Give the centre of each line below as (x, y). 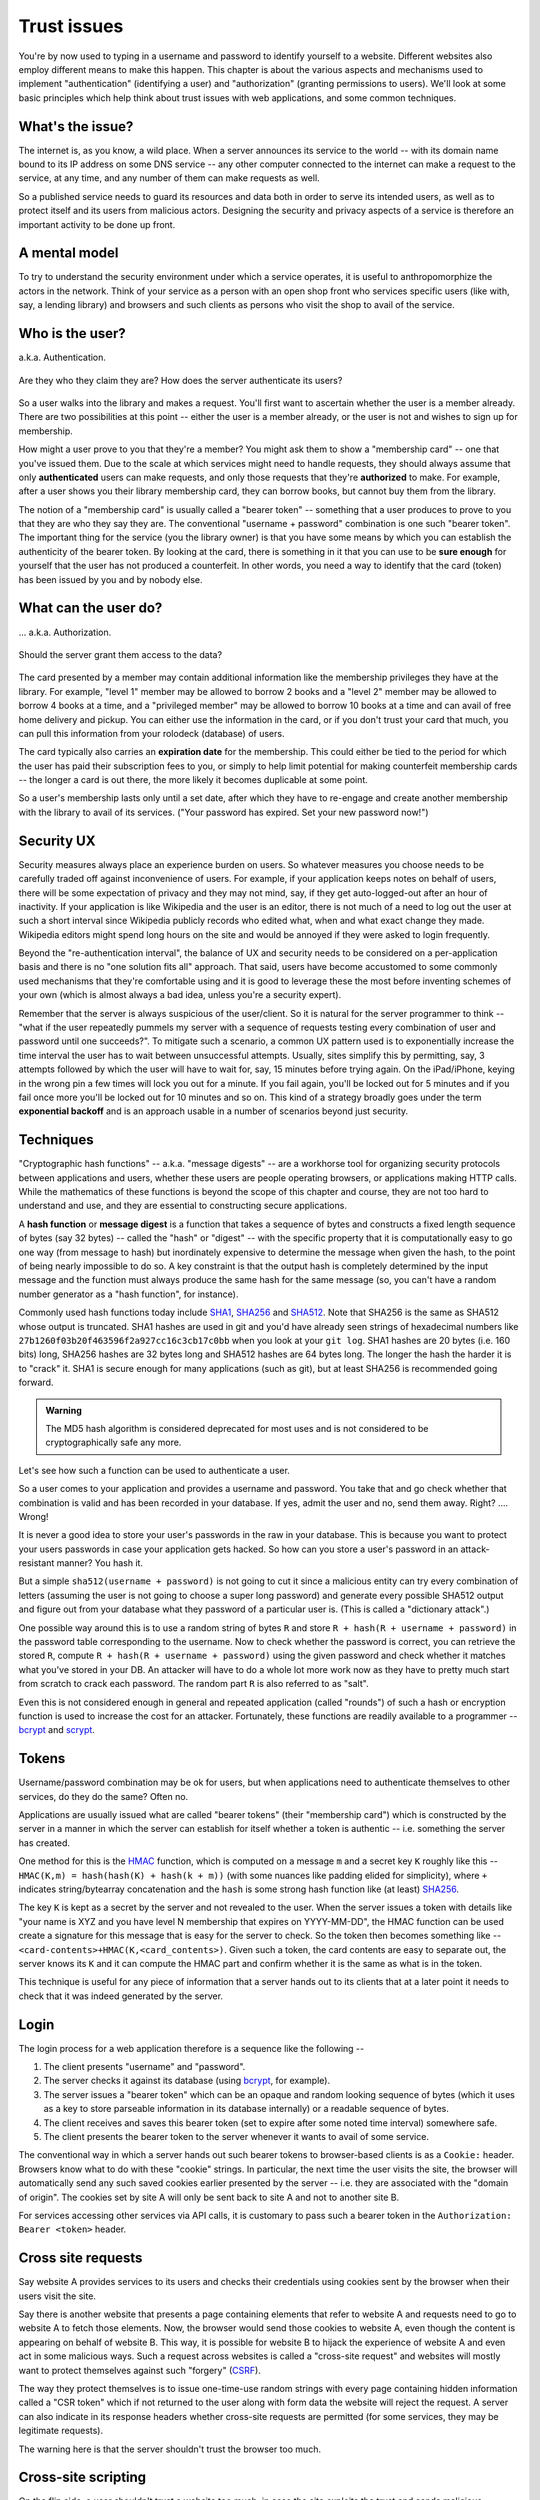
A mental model (68, 253)
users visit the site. (57, 2296)
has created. (44, 1842)
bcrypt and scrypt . (56, 1730)
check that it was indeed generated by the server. (121, 1996)
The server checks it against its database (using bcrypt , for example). (186, 2081)
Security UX (57, 840)
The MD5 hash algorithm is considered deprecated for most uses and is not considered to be (237, 1428)
